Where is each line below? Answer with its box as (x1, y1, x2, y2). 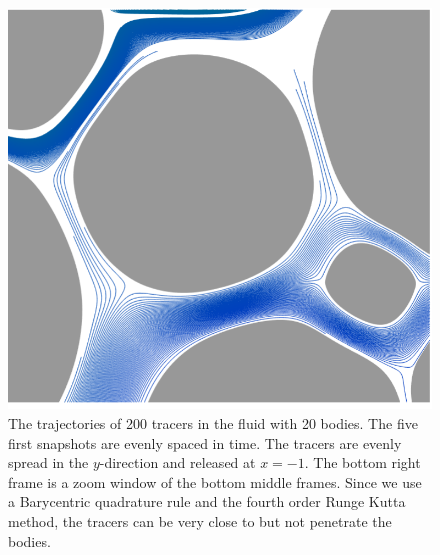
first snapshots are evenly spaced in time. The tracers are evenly (8, 432, 402, 453)
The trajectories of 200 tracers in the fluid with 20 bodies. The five (8, 413, 418, 434)
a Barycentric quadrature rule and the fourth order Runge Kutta (8, 491, 406, 512)
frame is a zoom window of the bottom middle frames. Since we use (8, 471, 422, 492)
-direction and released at (99, 452, 256, 473)
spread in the (8, 452, 89, 473)
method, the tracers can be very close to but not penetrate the (8, 511, 392, 531)
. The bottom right (304, 452, 421, 473)
